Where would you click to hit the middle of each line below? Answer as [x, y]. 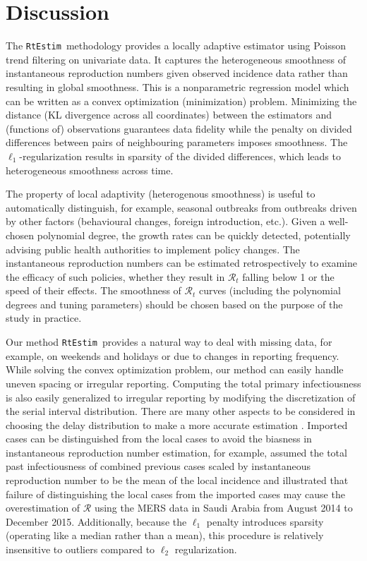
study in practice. [44, 318]
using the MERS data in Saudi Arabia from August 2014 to [223, 508]
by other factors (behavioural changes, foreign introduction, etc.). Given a [166, 221]
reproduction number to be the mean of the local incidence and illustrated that [177, 480]
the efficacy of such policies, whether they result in [115, 276]
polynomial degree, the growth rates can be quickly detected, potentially [194, 235]
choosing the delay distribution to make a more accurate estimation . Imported [177, 424]
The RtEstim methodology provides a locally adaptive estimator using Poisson [176, 46]
